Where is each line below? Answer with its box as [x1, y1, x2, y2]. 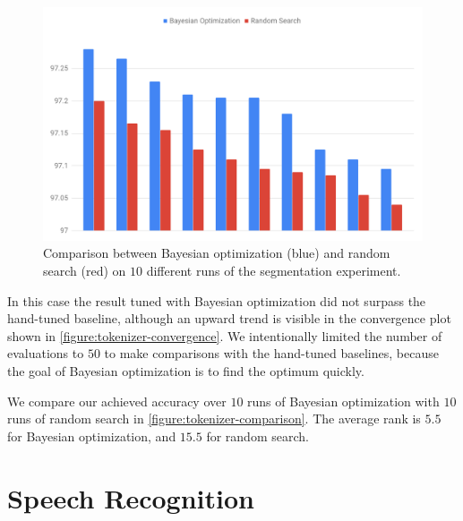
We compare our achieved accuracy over [7, 391, 227, 410]
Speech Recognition [7, 479, 254, 516]
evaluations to [7, 344, 84, 363]
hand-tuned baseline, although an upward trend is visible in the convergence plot [7, 309, 451, 328]
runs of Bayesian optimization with [247, 391, 440, 410]
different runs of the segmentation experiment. [146, 261, 401, 280]
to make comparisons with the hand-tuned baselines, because [104, 344, 439, 363]
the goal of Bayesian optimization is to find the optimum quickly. [7, 362, 364, 380]
